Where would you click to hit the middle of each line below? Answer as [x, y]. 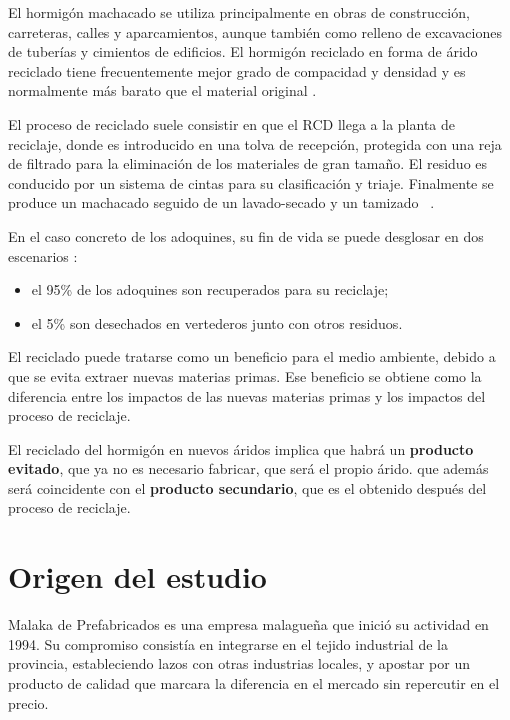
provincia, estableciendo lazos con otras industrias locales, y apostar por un [239, 663]
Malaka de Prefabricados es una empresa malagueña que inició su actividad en [248, 624]
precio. [28, 702]
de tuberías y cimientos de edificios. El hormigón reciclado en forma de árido [243, 51]
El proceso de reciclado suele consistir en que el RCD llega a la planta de [232, 123]
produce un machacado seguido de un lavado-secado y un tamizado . [221, 202]
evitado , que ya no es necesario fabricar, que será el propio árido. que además [248, 468]
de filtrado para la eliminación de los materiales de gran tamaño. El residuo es [248, 163]
